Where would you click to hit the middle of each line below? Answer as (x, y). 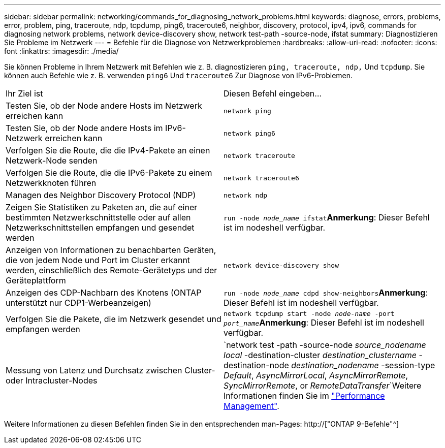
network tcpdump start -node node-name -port (309, 314)
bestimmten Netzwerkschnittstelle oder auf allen (98, 217)
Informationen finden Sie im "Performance (304, 396)
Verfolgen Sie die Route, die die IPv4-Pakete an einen (108, 150)
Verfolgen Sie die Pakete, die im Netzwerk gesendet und (114, 319)
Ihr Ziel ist (24, 93)
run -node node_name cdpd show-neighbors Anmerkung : (326, 293)
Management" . (251, 406)
